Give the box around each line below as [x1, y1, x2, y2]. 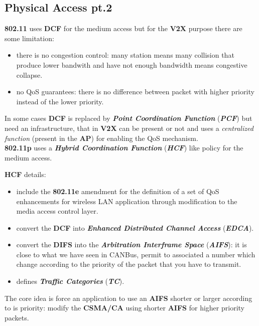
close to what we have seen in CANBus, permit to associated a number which [16, 249, 255, 259]
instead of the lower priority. [16, 96, 104, 106]
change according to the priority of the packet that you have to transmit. [16, 259, 241, 269]
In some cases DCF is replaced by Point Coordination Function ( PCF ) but [5, 113, 252, 123]
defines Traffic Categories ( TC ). [16, 276, 124, 286]
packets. [5, 312, 29, 322]
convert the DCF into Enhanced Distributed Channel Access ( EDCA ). [16, 222, 254, 233]
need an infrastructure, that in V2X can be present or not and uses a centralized [5, 122, 253, 133]
